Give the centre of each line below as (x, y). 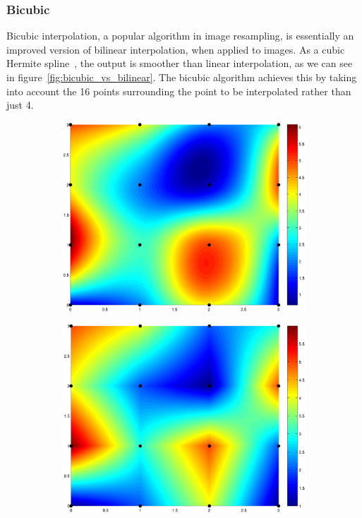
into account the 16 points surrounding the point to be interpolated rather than (179, 91)
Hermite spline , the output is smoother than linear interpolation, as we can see (180, 63)
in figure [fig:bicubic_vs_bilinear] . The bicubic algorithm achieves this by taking (182, 77)
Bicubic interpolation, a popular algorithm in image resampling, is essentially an (180, 36)
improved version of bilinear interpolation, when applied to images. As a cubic (176, 49)
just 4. (20, 105)
